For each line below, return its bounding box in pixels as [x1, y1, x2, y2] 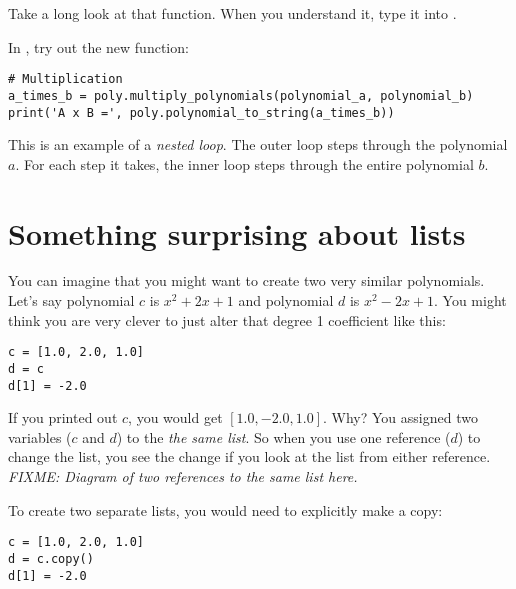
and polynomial [238, 290, 334, 311]
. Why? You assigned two [323, 407, 478, 428]
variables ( [8, 426, 72, 447]
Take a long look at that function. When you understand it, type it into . [8, 3, 457, 23]
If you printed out [8, 407, 118, 428]
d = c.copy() [8, 551, 94, 566]
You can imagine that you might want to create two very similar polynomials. [8, 270, 485, 291]
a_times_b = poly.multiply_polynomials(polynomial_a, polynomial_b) [8, 88, 474, 103]
